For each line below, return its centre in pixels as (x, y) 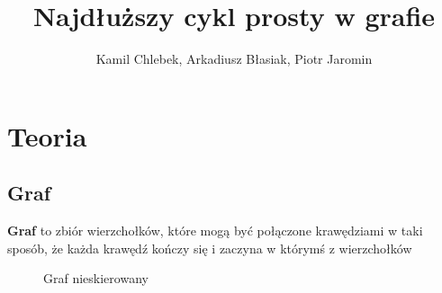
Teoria (47, 135)
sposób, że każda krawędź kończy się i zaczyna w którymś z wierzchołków (210, 248)
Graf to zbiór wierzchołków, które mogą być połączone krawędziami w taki (215, 231)
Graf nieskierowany (96, 278)
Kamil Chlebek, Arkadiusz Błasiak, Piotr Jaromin (234, 59)
